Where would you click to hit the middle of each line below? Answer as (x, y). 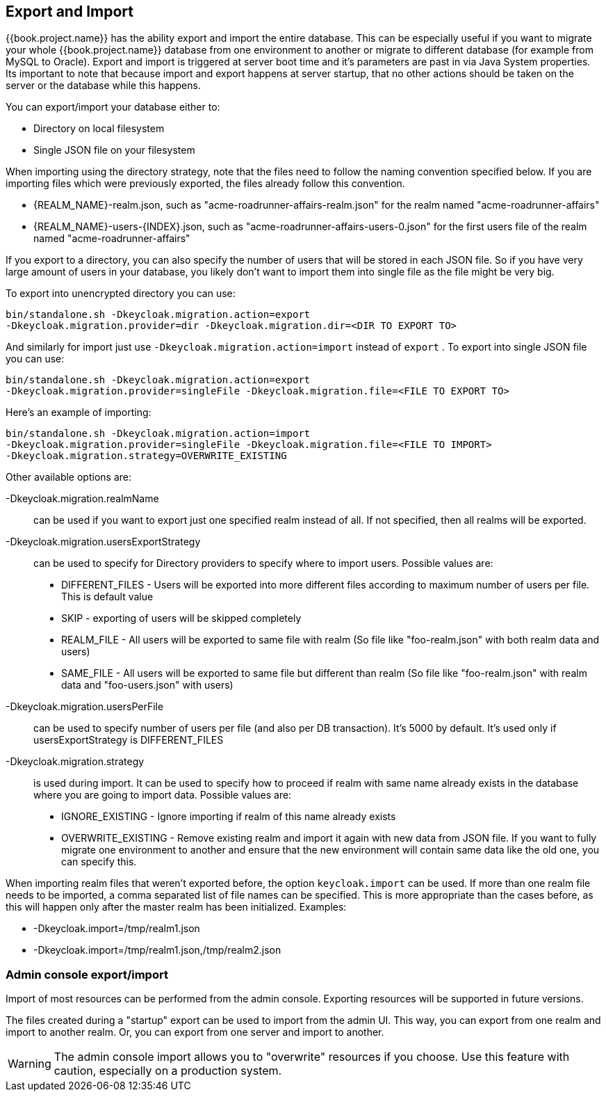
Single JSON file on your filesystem (114, 150)
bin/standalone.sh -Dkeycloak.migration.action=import (158, 434)
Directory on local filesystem (99, 129)
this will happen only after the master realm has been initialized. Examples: (176, 907)
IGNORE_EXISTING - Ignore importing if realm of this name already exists (229, 817)
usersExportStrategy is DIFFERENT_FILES (129, 740)
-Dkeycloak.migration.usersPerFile (85, 707)
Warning (30, 1064)
